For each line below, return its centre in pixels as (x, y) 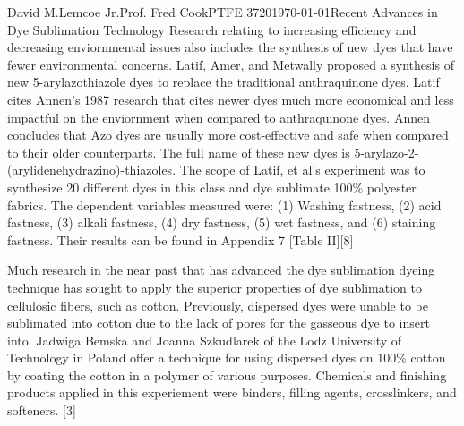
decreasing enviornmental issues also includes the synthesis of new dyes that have (230, 47)
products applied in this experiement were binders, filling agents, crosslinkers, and (232, 392)
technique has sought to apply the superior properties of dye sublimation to (215, 287)
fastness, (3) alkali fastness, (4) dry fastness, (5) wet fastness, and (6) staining (222, 222)
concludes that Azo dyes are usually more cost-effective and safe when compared (228, 135)
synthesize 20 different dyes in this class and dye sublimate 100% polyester (212, 187)
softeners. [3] (42, 410)
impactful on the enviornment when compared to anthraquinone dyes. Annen (219, 117)
